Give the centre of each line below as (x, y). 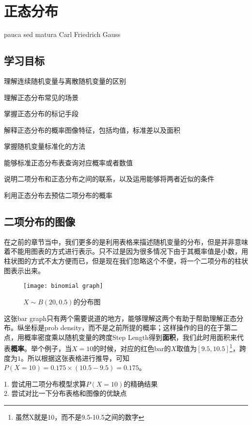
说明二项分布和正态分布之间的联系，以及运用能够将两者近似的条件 (109, 179)
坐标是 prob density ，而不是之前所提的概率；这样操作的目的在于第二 (131, 328)
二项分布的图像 (39, 221)
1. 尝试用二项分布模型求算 (45, 383)
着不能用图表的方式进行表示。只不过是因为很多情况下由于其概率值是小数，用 (126, 251)
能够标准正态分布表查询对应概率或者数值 (68, 162)
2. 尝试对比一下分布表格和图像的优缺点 (65, 393)
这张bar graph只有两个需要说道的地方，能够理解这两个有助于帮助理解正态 (120, 318)
